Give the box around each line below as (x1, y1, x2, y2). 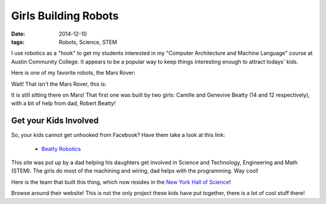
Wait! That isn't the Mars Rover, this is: (11, 80, 107, 88)
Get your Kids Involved (11, 115, 99, 126)
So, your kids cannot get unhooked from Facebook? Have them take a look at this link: (11, 132, 226, 139)
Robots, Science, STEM (59, 38, 117, 45)
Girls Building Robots (11, 9, 119, 22)
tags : (11, 38, 25, 45)
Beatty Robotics (41, 145, 81, 152)
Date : (11, 30, 25, 37)
